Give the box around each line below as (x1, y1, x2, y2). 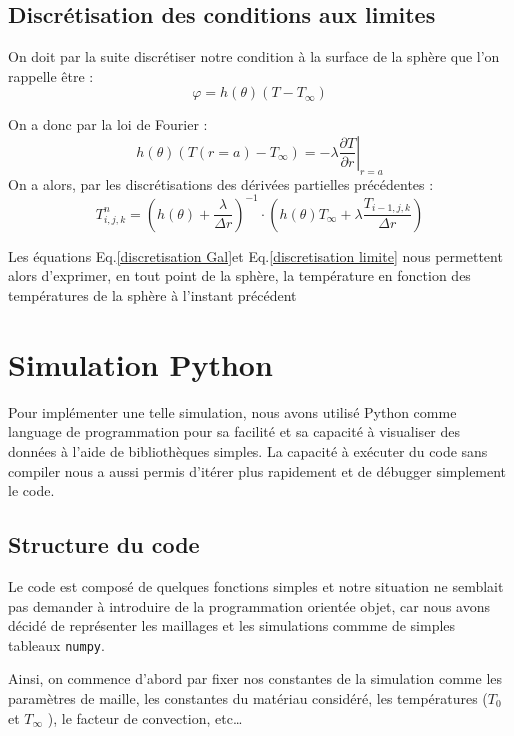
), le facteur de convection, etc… (47, 707, 243, 728)
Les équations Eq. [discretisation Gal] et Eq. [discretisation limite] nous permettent (8, 245, 503, 266)
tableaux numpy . (8, 634, 105, 655)
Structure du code (8, 529, 200, 560)
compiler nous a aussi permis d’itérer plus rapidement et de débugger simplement (8, 460, 507, 481)
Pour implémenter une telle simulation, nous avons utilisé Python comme (8, 401, 457, 422)
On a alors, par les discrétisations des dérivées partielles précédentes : (8, 173, 434, 194)
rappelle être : (8, 65, 94, 86)
